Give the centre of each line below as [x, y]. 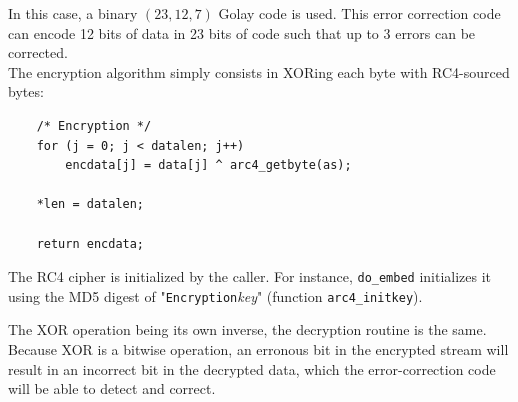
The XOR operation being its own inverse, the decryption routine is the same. [247, 329]
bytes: [26, 91]
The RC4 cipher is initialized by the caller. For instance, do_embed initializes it [250, 276]
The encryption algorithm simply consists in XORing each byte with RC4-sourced [259, 71]
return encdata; [90, 243]
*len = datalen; [90, 204]
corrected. [38, 52]
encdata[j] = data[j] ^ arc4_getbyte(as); [208, 165]
